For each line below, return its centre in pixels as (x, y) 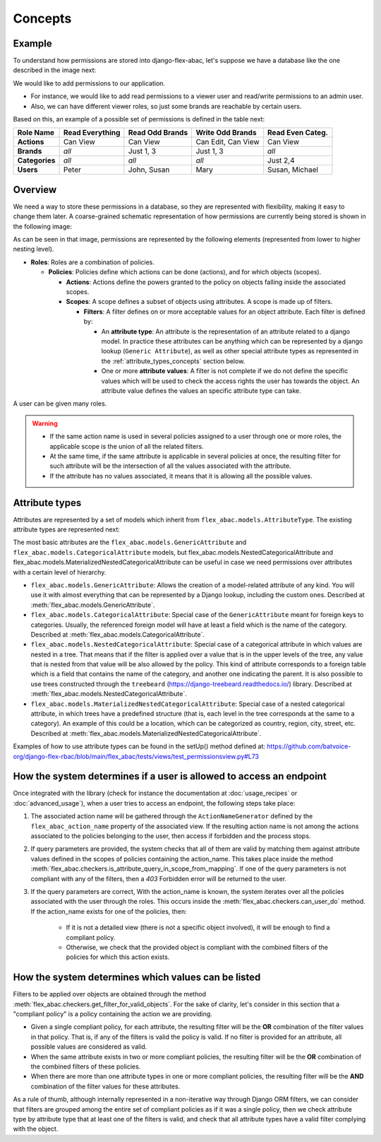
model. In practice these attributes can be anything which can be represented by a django (232, 341)
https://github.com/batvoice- (309, 746)
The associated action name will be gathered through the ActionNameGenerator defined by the (172, 816)
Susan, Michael (293, 170)
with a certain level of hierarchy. (60, 572)
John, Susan (149, 170)
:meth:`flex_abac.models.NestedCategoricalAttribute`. (109, 694)
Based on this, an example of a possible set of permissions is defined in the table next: (139, 119)
